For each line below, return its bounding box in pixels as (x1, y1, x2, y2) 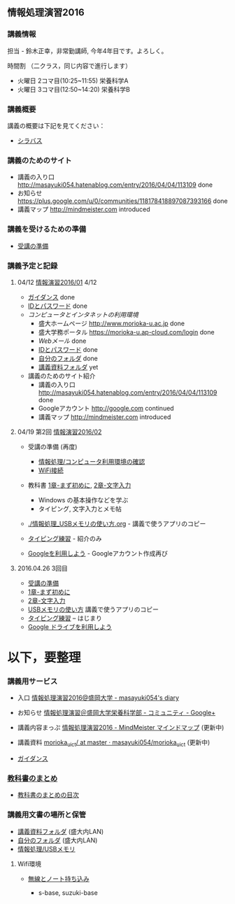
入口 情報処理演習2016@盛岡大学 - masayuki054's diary (17, 693, 180, 702)
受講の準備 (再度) (27, 442, 78, 451)
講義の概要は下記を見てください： (7, 121, 106, 129)
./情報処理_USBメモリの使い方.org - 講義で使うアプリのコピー (27, 519, 206, 528)
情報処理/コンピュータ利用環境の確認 (38, 457, 145, 465)
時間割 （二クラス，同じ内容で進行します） (7, 62, 131, 70)
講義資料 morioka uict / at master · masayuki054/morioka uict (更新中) (17, 738, 211, 749)
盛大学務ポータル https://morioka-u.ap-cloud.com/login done (38, 327, 215, 336)
